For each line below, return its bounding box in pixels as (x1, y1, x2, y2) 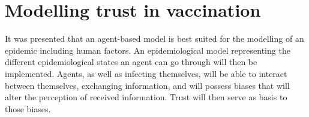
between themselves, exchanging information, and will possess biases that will (5, 79, 290, 91)
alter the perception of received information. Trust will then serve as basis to (5, 91, 287, 103)
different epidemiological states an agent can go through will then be (5, 56, 257, 68)
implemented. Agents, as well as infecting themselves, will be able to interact (5, 67, 287, 79)
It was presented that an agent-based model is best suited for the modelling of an (5, 32, 304, 45)
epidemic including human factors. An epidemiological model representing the (5, 44, 290, 56)
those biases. (5, 102, 51, 115)
